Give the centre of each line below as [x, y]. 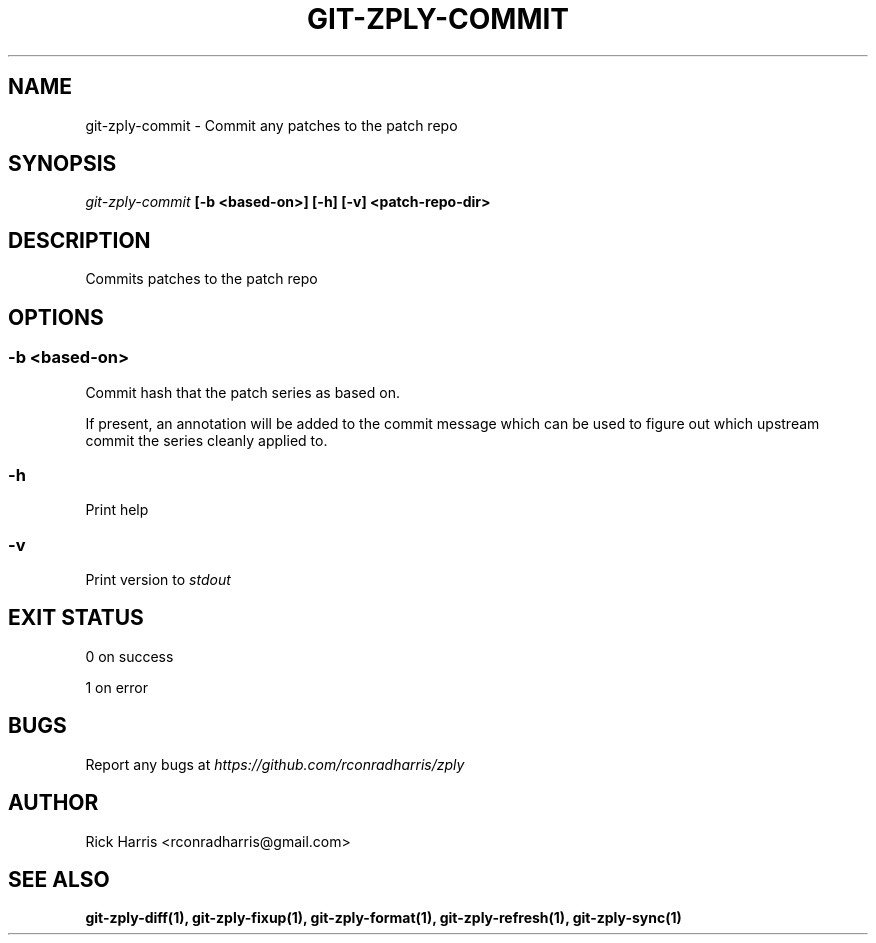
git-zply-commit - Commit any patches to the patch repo [271, 125]
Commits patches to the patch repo [201, 279]
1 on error [116, 687]
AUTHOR [53, 803]
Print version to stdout [158, 579]
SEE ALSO [59, 879]
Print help [117, 510]
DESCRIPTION [79, 240]
